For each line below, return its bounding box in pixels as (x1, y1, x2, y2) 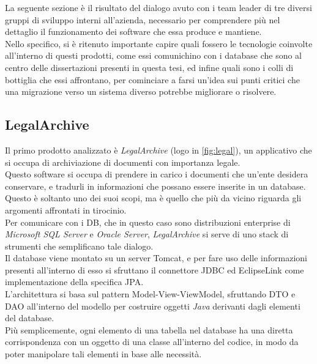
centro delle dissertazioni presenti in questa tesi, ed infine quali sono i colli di (5, 61, 294, 73)
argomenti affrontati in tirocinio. (5, 203, 127, 216)
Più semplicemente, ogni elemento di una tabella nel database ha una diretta (5, 323, 293, 336)
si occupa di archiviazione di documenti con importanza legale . (5, 155, 241, 168)
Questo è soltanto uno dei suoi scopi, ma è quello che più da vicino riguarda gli (5, 191, 302, 204)
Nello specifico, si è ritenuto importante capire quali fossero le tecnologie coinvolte (5, 37, 313, 50)
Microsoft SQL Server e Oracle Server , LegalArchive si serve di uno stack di (5, 228, 289, 240)
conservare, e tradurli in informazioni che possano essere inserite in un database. (5, 179, 306, 192)
